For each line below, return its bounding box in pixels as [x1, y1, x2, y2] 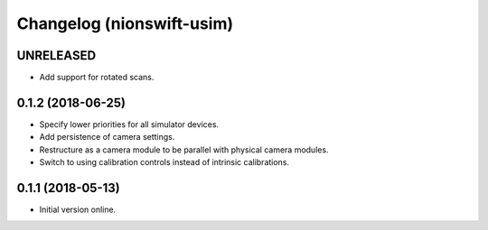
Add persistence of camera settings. [39, 132, 175, 143]
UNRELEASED [16, 48, 97, 63]
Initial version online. [39, 204, 117, 216]
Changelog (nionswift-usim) [16, 14, 234, 33]
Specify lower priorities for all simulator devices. [39, 118, 220, 130]
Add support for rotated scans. [39, 72, 155, 83]
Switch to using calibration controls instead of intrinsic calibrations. [39, 157, 289, 168]
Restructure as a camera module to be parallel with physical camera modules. [39, 144, 329, 155]
